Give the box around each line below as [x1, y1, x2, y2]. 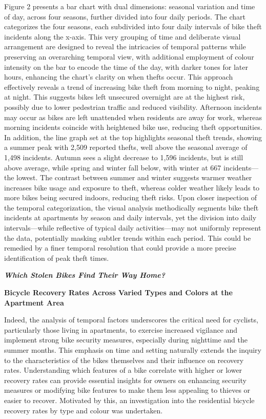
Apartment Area [4, 297, 64, 308]
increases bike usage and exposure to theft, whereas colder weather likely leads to [4, 182, 259, 193]
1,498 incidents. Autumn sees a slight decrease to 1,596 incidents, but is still [4, 151, 243, 162]
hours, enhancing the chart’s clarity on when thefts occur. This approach [4, 71, 233, 82]
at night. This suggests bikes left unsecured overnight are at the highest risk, [4, 91, 245, 102]
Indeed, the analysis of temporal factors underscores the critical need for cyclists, [4, 314, 258, 325]
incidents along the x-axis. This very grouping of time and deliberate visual [4, 31, 241, 42]
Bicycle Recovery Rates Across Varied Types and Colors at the [4, 287, 233, 298]
